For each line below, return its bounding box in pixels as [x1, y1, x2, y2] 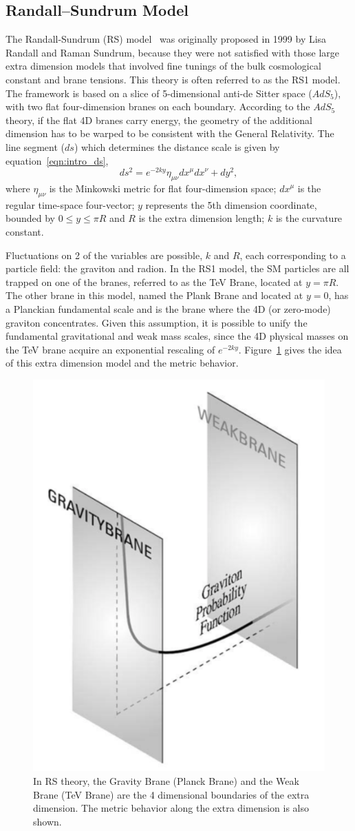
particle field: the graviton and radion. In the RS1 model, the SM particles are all [6, 261, 349, 276]
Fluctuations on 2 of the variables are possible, [6, 247, 203, 262]
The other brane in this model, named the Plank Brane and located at [6, 288, 303, 302]
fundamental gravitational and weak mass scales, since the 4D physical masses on [6, 329, 349, 343]
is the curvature [275, 211, 343, 225]
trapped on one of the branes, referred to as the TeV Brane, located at [6, 274, 303, 289]
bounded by [6, 211, 55, 225]
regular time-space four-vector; [6, 197, 135, 212]
